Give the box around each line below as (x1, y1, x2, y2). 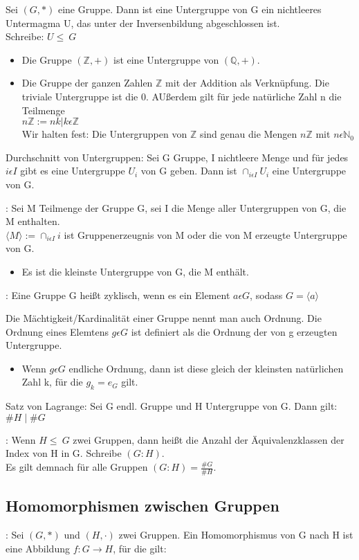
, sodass (250, 287, 283, 302)
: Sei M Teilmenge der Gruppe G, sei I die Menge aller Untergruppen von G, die (6, 200, 347, 215)
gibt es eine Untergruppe (20, 163, 125, 178)
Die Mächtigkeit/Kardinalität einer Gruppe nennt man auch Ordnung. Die (6, 311, 322, 325)
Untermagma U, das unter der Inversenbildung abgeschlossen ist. (6, 15, 280, 30)
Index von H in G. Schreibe (6, 446, 122, 460)
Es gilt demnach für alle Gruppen (6, 460, 148, 474)
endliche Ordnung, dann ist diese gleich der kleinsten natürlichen (68, 361, 344, 375)
